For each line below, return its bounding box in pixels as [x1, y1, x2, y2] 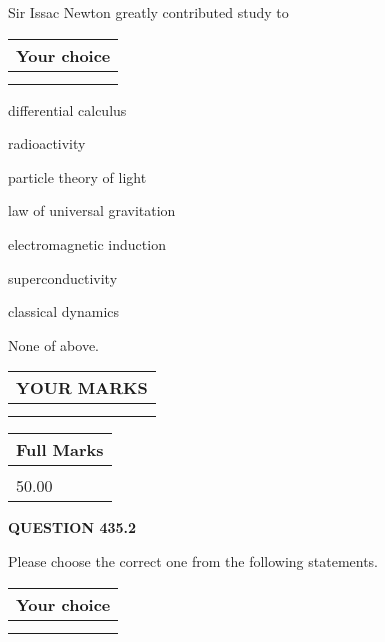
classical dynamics [8, 301, 120, 322]
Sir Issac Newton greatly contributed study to [8, 2, 289, 22]
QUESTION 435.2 [8, 517, 137, 538]
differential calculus [8, 99, 127, 120]
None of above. [8, 334, 99, 355]
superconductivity [8, 267, 118, 288]
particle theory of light [8, 166, 147, 187]
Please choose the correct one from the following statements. [8, 550, 379, 571]
